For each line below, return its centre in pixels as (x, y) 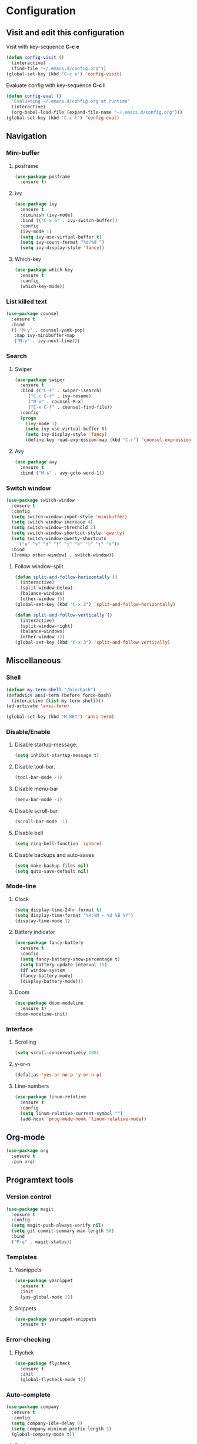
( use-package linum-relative (50, 1097)
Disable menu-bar (36, 789)
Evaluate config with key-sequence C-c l (55, 85)
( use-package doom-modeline (49, 1003)
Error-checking (29, 1340)
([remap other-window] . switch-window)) (63, 555)
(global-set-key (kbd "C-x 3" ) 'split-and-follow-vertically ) (92, 642)
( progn (28, 418)
